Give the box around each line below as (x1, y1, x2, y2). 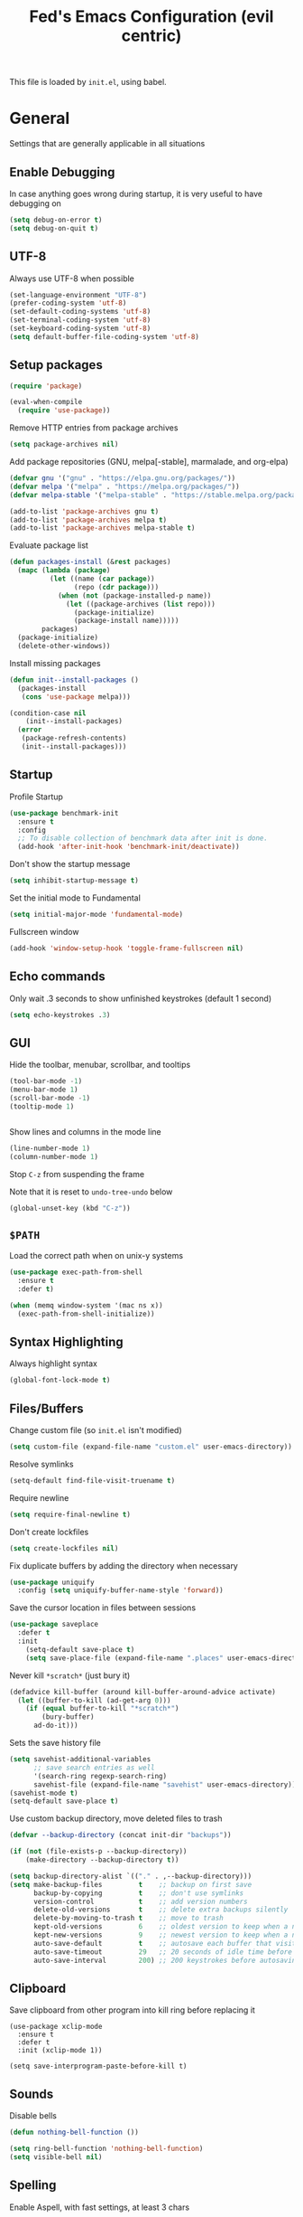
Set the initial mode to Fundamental (9, 892, 142, 903)
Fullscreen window (9, 926, 79, 937)
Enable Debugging (9, 165, 115, 180)
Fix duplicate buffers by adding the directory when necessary (9, 1560, 239, 1571)
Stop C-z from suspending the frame (9, 1168, 145, 1179)
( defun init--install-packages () (9, 675, 140, 684)
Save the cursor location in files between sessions (9, 1602, 197, 1613)
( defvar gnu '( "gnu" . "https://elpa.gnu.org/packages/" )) (9, 474, 236, 483)
